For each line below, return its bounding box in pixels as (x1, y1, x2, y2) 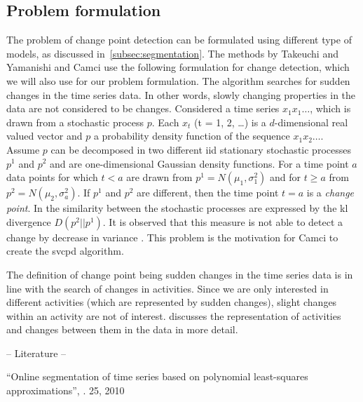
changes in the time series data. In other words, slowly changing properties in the (6, 87, 356, 102)
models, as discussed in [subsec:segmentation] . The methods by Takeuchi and (6, 46, 338, 60)
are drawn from (126, 170, 193, 185)
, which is (310, 101, 351, 116)
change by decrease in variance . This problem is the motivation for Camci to (6, 229, 338, 244)
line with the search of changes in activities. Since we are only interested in (6, 281, 329, 295)
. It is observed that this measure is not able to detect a (102, 214, 343, 229)
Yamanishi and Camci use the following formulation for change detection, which (6, 60, 350, 74)
